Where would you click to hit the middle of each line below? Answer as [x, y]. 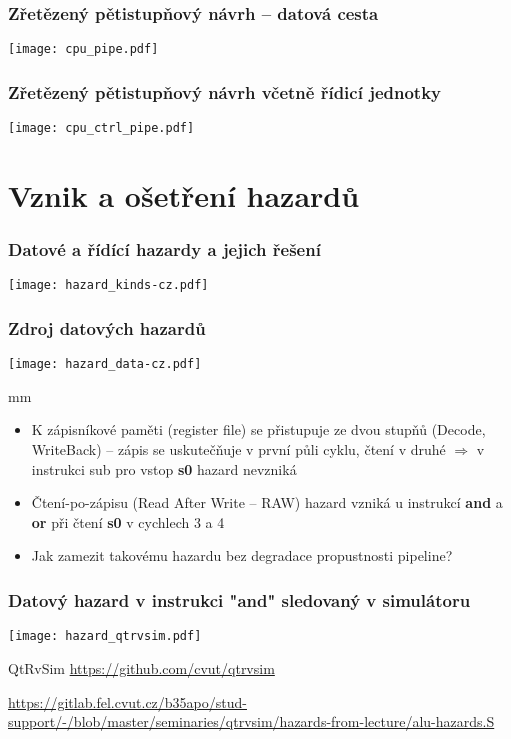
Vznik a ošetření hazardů [184, 194]
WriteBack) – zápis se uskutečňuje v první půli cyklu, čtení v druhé [238, 449]
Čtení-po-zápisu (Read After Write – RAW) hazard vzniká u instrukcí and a [267, 502]
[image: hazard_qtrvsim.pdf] [105, 636]
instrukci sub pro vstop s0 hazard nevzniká [164, 468]
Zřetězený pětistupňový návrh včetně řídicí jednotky [225, 91]
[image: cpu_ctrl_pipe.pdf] [101, 128]
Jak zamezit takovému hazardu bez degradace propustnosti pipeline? [242, 555]
